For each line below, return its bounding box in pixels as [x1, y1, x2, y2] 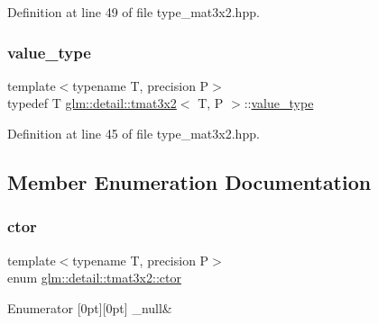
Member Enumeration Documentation [7, 167, 372, 195]
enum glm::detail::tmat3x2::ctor [7, 268, 181, 287]
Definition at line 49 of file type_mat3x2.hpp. [7, 3, 260, 21]
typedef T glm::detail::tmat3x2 [7, 94, 177, 112]
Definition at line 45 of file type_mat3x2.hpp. [7, 124, 260, 142]
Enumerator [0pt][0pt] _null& [7, 298, 172, 317]
